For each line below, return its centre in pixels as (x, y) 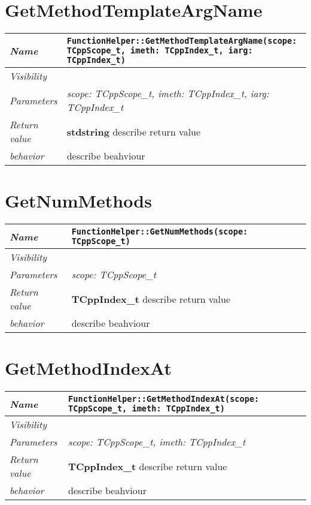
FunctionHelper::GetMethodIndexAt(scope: (164, 399)
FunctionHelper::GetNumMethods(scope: (160, 232)
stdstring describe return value (134, 131)
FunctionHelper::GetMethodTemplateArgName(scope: (182, 41)
